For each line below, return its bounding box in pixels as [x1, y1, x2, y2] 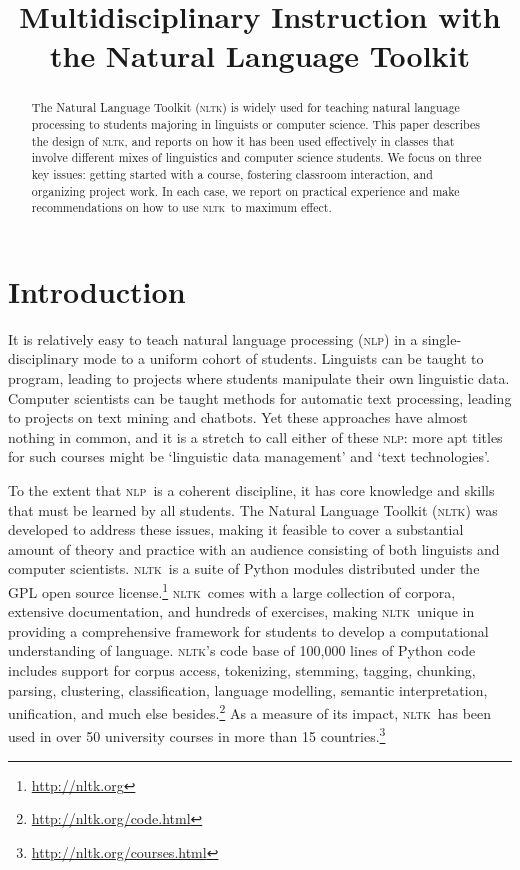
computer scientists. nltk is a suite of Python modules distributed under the [8, 558, 480, 579]
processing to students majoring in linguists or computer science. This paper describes [31, 116, 480, 133]
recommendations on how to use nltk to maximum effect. [31, 199, 332, 216]
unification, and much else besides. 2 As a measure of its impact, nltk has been [8, 700, 492, 723]
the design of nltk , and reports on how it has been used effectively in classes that [31, 132, 455, 149]
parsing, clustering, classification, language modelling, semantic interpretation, [8, 679, 488, 700]
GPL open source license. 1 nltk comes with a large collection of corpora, [8, 579, 456, 602]
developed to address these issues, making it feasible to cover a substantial [8, 519, 464, 540]
